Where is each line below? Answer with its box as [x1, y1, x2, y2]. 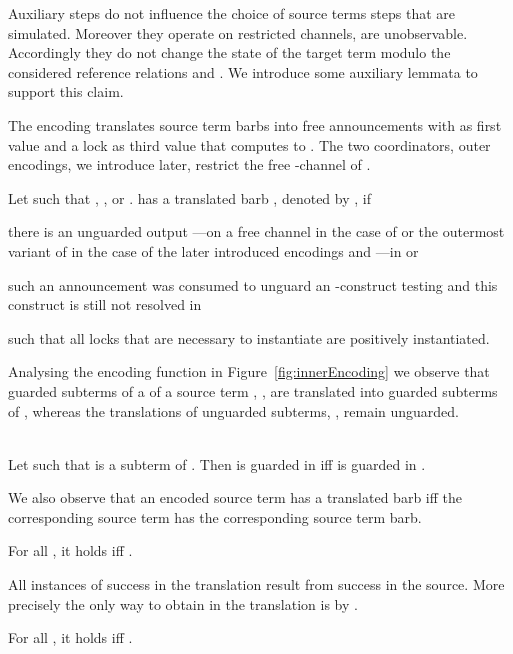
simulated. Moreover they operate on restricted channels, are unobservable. [8, 22, 468, 43]
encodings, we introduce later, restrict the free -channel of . [8, 154, 371, 175]
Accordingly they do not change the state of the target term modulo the [8, 42, 451, 63]
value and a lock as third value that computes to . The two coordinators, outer [8, 134, 491, 155]
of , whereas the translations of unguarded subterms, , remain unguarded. [8, 400, 459, 421]
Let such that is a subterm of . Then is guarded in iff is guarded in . [8, 453, 426, 474]
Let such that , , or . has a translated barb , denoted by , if [8, 187, 371, 208]
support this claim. [8, 81, 124, 102]
